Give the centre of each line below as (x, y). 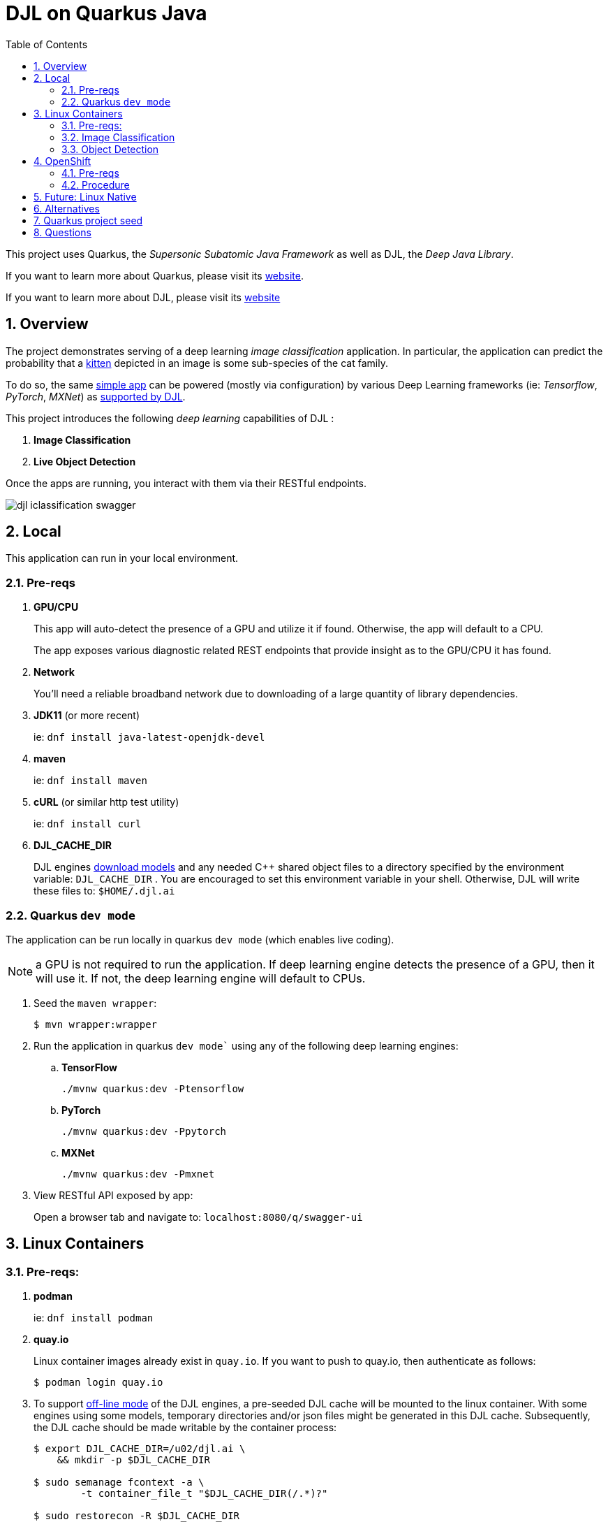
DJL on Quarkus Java (106, 13)
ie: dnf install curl (88, 824)
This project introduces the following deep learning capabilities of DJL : (170, 418)
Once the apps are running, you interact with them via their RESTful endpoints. (186, 483)
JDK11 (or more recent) (87, 716)
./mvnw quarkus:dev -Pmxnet (138, 1174)
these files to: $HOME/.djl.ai (104, 891)
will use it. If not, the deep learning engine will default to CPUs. (201, 978)
